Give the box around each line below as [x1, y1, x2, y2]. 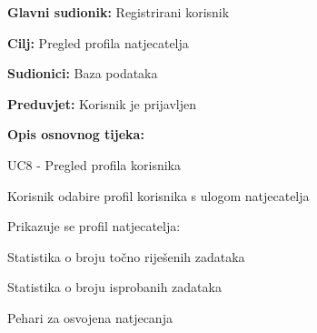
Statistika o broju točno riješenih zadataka [7, 247, 245, 266]
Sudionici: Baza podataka [7, 64, 158, 83]
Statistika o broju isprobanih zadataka [7, 277, 222, 297]
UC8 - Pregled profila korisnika [7, 155, 181, 174]
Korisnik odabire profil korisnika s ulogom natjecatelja [7, 186, 310, 205]
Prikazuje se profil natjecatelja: [7, 217, 181, 236]
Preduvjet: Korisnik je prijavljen [7, 94, 197, 113]
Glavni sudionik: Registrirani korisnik [7, 3, 230, 21]
